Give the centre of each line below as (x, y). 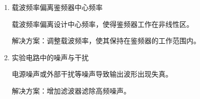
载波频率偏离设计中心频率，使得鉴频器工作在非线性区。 (102, 24)
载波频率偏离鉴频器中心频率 (57, 7)
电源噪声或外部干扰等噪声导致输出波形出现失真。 (92, 74)
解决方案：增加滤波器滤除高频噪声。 (71, 90)
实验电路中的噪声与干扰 (50, 57)
